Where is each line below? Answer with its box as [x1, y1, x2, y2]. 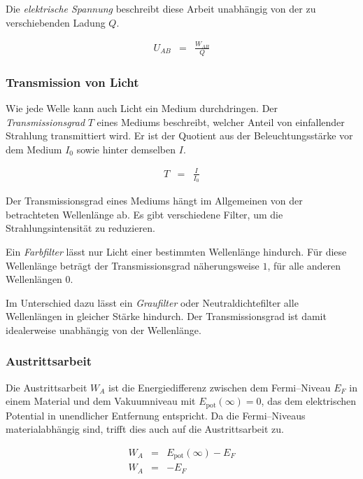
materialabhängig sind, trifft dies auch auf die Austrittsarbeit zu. [6, 422, 284, 436]
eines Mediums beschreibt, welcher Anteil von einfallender [97, 114, 345, 129]
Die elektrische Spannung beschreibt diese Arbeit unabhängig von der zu [6, 1, 316, 15]
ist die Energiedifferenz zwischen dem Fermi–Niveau [108, 380, 331, 394]
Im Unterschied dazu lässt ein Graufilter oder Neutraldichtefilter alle [6, 295, 299, 310]
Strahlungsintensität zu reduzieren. [6, 221, 155, 235]
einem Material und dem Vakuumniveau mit [6, 394, 196, 408]
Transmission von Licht [6, 73, 139, 90]
